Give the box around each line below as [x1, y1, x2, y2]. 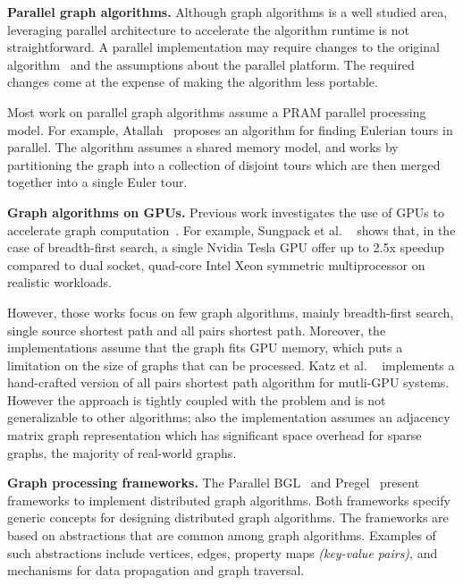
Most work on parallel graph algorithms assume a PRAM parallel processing [7, 102, 426, 121]
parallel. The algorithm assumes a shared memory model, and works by [7, 138, 399, 157]
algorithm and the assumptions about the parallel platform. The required [7, 55, 415, 73]
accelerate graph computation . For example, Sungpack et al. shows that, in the [7, 220, 456, 239]
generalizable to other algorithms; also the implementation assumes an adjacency [7, 408, 450, 427]
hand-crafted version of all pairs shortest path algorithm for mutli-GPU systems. [7, 373, 450, 392]
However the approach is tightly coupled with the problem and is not [7, 390, 386, 409]
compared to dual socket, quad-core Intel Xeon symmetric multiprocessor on [7, 255, 425, 274]
